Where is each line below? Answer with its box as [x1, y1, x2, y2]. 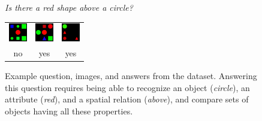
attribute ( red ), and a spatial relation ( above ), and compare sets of [5, 93, 249, 105]
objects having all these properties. [5, 105, 133, 117]
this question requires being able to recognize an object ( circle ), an [5, 81, 250, 93]
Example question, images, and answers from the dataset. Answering [5, 69, 257, 82]
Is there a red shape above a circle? [5, 1, 133, 13]
